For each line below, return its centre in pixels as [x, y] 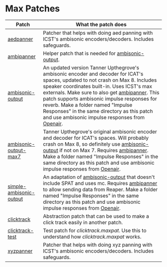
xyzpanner [20, 251]
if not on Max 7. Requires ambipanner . [104, 150]
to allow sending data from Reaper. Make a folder [100, 189]
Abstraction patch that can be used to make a [96, 216]
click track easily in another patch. [83, 222]
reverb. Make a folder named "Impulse [88, 105]
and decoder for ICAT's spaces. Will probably [96, 138]
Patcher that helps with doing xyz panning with [98, 245]
